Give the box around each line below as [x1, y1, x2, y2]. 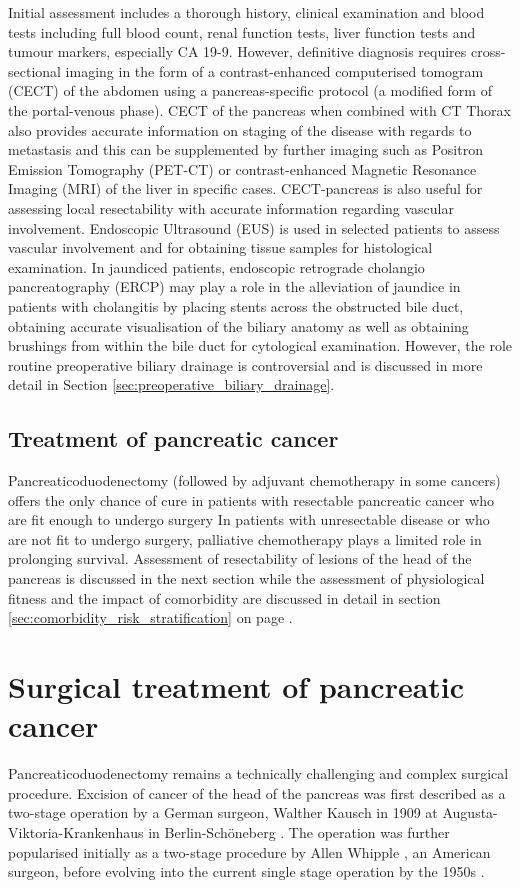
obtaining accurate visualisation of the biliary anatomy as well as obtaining [8, 315, 469, 336]
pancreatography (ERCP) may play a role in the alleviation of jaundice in [8, 276, 461, 297]
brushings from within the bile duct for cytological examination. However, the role [8, 335, 512, 356]
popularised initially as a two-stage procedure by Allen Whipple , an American [8, 841, 491, 862]
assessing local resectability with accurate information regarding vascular [8, 197, 454, 218]
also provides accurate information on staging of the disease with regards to [8, 119, 472, 140]
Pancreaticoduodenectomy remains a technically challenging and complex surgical [8, 763, 509, 784]
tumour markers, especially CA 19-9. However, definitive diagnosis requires [8, 41, 467, 62]
